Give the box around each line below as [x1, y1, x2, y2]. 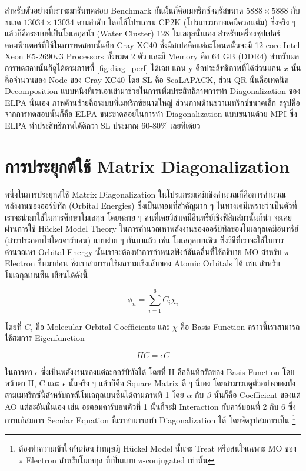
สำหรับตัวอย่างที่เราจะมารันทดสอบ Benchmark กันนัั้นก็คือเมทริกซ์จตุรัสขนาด [5, 4, 244, 16]
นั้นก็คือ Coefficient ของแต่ [214, 388, 301, 400]
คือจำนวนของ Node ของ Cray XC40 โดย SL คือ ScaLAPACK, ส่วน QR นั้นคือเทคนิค [5, 73, 289, 85]
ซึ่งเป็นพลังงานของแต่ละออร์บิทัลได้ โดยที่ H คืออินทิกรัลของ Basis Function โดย [41, 365, 295, 378]
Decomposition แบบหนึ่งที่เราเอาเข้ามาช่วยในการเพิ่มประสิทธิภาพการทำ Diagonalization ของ [5, 85, 301, 97]
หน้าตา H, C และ [5, 377, 60, 389]
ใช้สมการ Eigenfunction [5, 332, 85, 344]
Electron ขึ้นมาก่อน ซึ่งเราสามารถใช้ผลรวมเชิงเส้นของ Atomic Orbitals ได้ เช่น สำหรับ [5, 257, 280, 269]
